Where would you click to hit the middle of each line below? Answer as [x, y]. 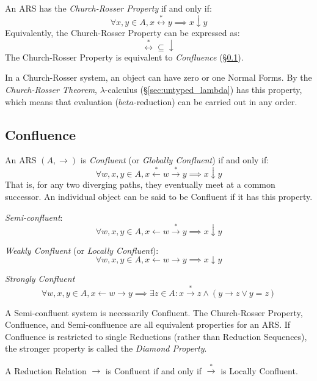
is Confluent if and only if [154, 370]
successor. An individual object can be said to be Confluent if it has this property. [159, 197]
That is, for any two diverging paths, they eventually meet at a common [140, 184]
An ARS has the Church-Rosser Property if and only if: [108, 8]
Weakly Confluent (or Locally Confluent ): [82, 250]
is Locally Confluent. [259, 370]
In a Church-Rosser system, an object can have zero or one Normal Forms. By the [158, 77]
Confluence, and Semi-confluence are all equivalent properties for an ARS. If [148, 324]
